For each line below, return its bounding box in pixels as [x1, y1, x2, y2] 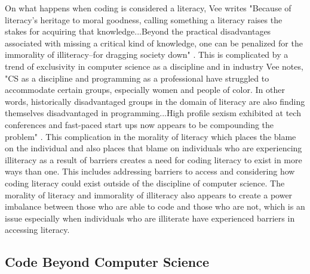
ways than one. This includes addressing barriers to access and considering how [5, 165, 295, 178]
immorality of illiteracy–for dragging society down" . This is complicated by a [5, 48, 288, 61]
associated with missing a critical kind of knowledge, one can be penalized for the [5, 36, 303, 49]
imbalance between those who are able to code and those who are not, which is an [5, 200, 305, 213]
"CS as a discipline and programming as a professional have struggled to [5, 71, 269, 84]
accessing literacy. [5, 223, 70, 236]
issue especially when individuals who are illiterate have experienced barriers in [5, 211, 295, 224]
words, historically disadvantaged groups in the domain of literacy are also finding [5, 95, 305, 107]
